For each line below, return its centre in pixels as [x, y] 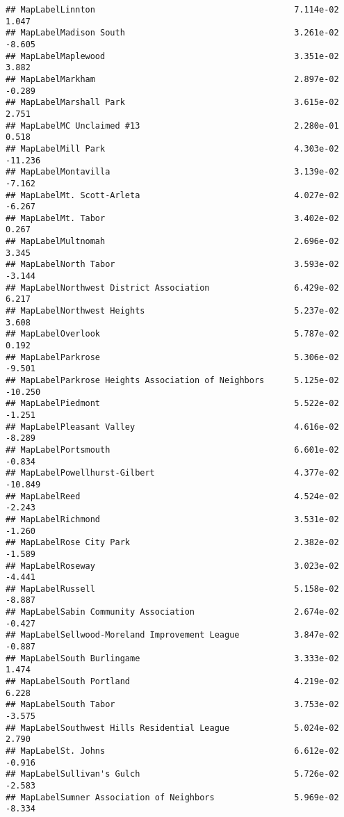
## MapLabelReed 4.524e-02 [172, 496]
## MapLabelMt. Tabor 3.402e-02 [172, 218]
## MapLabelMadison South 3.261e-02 [172, 33]
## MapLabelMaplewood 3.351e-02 [172, 56]
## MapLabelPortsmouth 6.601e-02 [172, 450]
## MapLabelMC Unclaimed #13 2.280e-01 [172, 126]
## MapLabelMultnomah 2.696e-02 [172, 242]
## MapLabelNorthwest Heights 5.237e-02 [172, 311]
